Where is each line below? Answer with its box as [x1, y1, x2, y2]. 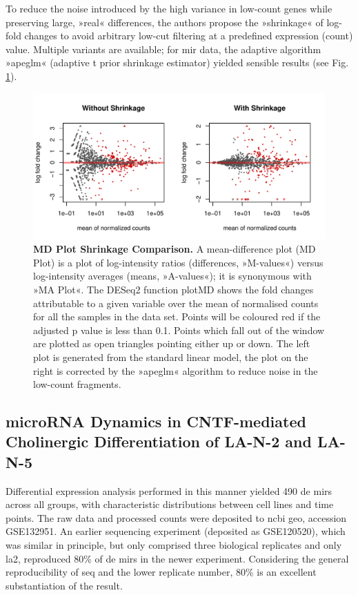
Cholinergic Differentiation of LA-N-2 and [6, 431, 312, 452]
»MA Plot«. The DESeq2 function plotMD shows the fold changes [33, 282, 314, 296]
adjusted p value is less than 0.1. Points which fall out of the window [33, 322, 325, 337]
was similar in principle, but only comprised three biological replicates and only [6, 538, 342, 552]
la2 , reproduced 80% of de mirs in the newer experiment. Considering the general [6, 551, 349, 565]
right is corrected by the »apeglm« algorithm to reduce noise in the [33, 363, 318, 378]
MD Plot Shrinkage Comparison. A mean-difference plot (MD [33, 242, 316, 256]
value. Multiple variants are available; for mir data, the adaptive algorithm [6, 41, 321, 56]
